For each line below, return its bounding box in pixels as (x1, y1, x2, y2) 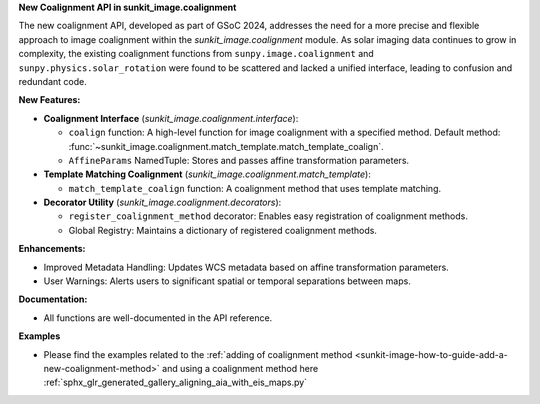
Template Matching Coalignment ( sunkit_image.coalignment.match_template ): (43, 168, 372, 180)
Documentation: (18, 293, 88, 305)
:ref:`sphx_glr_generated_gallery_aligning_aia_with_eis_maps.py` (43, 376, 308, 389)
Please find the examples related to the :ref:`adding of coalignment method (43, 348, 353, 360)
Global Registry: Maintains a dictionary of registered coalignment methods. (68, 224, 377, 236)
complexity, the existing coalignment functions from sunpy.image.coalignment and (18, 48, 374, 60)
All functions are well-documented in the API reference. (43, 311, 273, 324)
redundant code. (18, 75, 87, 87)
